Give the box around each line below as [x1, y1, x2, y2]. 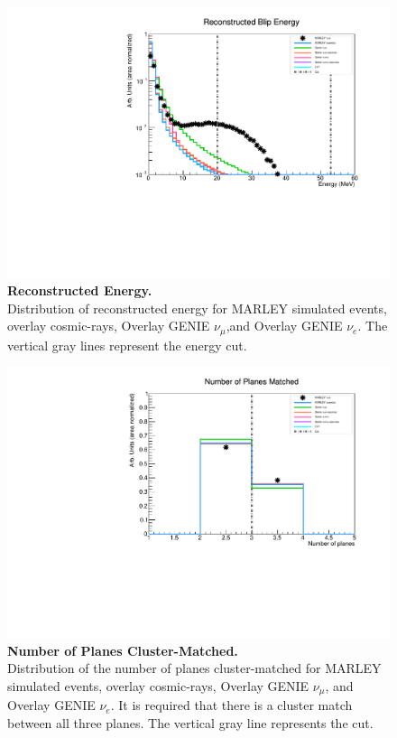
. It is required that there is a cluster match [110, 696, 353, 715]
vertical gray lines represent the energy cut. [7, 335, 247, 354]
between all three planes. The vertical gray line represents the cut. [7, 713, 374, 732]
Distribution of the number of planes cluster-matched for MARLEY [7, 659, 382, 677]
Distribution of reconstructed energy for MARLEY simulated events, [7, 298, 387, 317]
